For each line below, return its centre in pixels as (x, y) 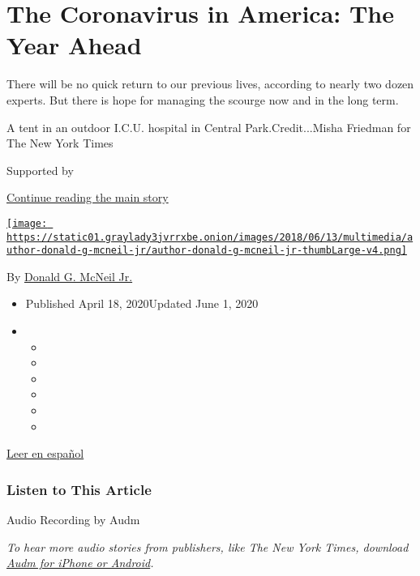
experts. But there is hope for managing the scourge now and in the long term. (203, 99)
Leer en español (45, 453)
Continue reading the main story (88, 197)
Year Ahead (74, 45)
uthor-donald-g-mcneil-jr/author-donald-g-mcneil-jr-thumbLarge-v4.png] (207, 251)
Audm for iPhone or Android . (80, 563)
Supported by (40, 170)
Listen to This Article (79, 489)
